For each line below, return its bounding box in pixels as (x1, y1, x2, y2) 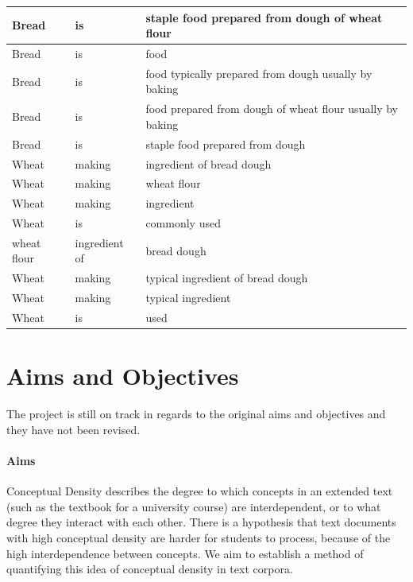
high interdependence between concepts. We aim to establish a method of (6, 545, 364, 561)
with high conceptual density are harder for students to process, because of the (6, 529, 391, 545)
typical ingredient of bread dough (145, 270, 308, 286)
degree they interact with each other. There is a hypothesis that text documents (6, 514, 396, 530)
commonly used (145, 215, 221, 231)
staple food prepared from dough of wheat (145, 9, 383, 25)
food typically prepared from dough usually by (145, 64, 372, 81)
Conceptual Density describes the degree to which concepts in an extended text (6, 483, 393, 499)
